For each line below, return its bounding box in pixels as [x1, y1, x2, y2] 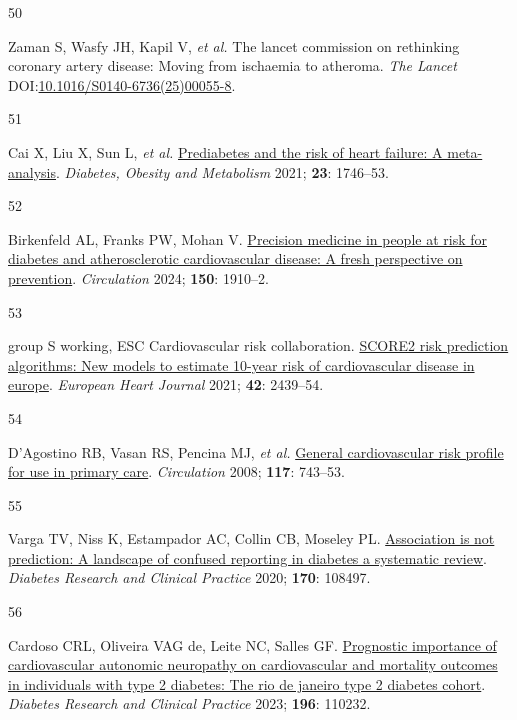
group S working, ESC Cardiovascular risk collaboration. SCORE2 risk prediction [8, 335, 509, 356]
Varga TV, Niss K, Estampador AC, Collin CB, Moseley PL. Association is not [8, 528, 495, 549]
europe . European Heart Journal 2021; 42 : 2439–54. [8, 374, 324, 395]
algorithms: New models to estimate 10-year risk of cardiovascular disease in [8, 354, 475, 375]
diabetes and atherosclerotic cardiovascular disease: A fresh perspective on [8, 248, 463, 269]
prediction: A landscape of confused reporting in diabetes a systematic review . [8, 547, 487, 568]
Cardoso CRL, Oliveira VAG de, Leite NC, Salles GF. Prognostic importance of [8, 634, 497, 655]
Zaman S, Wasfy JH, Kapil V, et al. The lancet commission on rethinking [8, 35, 460, 56]
